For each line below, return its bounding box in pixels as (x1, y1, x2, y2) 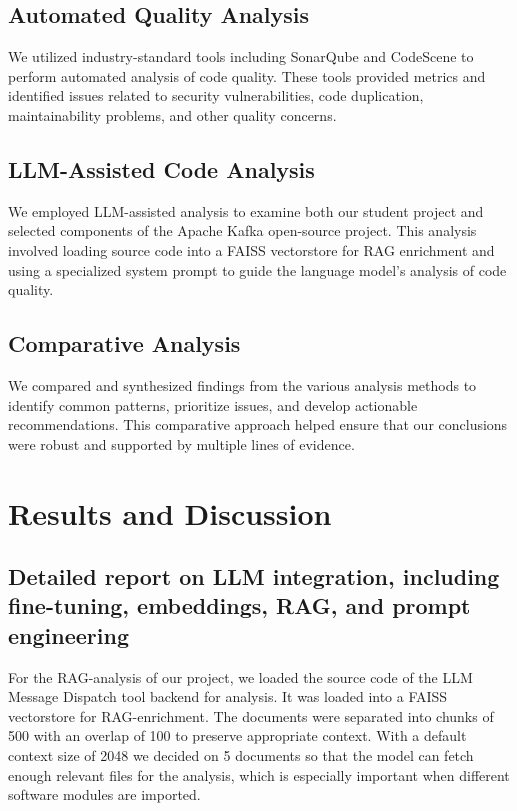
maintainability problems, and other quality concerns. (8, 104, 337, 125)
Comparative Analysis (8, 328, 241, 359)
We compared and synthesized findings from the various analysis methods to (8, 374, 477, 395)
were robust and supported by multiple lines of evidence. (8, 433, 355, 454)
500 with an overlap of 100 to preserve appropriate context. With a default (8, 725, 467, 746)
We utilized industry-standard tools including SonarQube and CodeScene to (8, 46, 474, 67)
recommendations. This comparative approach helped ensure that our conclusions (8, 414, 508, 435)
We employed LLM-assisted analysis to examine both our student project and (8, 200, 484, 221)
